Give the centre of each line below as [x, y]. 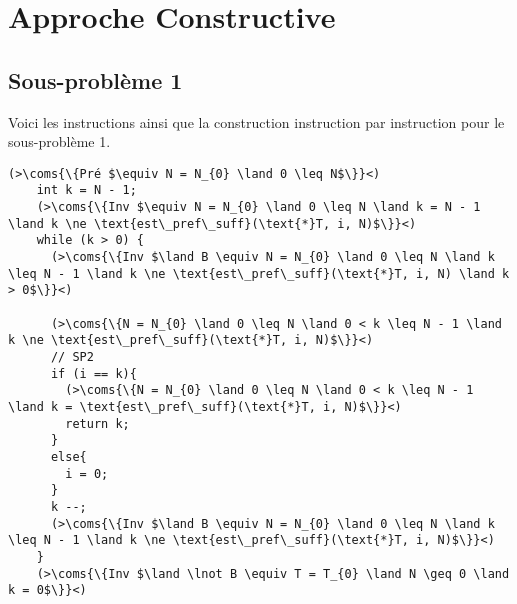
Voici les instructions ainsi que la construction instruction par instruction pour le [256, 121]
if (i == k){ [93, 373]
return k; [97, 423]
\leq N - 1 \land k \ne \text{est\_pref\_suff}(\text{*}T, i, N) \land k [259, 273]
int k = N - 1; [86, 190]
